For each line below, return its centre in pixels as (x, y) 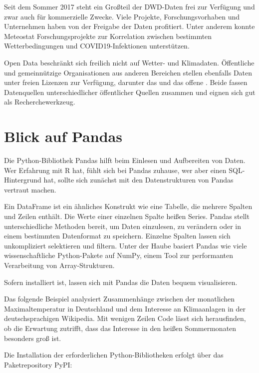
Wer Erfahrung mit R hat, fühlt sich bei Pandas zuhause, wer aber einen (115, 170)
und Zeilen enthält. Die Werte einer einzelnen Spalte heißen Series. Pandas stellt (127, 216)
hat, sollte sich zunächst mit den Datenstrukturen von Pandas (138, 180)
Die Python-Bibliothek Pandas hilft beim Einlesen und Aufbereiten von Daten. (125, 160)
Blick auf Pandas (63, 136)
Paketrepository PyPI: (38, 364)
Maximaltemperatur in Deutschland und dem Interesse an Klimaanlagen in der (125, 308)
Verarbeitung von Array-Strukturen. (59, 265)
